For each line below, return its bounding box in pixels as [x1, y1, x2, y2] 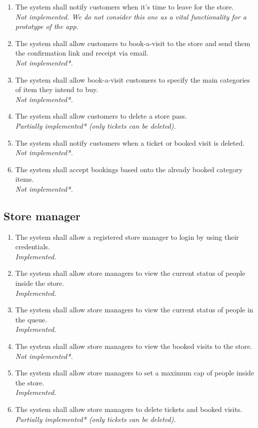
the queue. [15, 314, 47, 324]
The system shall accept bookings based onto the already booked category [15, 164, 243, 174]
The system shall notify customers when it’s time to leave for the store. [15, 2, 234, 12]
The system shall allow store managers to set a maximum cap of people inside [15, 367, 254, 378]
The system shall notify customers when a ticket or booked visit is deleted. [15, 137, 245, 148]
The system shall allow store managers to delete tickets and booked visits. [15, 404, 242, 414]
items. [15, 174, 34, 184]
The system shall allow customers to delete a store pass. [15, 111, 187, 121]
